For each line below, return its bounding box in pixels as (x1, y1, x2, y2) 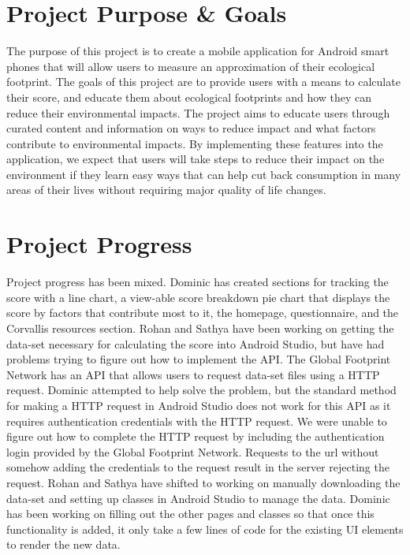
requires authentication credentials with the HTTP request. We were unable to (6, 412, 387, 429)
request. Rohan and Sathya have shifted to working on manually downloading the (6, 474, 401, 490)
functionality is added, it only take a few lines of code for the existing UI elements (6, 520, 404, 537)
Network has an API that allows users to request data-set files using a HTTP (6, 366, 380, 382)
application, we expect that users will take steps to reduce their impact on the (6, 151, 385, 167)
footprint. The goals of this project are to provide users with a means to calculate (6, 73, 401, 90)
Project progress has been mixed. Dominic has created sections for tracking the (6, 274, 389, 290)
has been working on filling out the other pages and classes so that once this (6, 505, 375, 522)
